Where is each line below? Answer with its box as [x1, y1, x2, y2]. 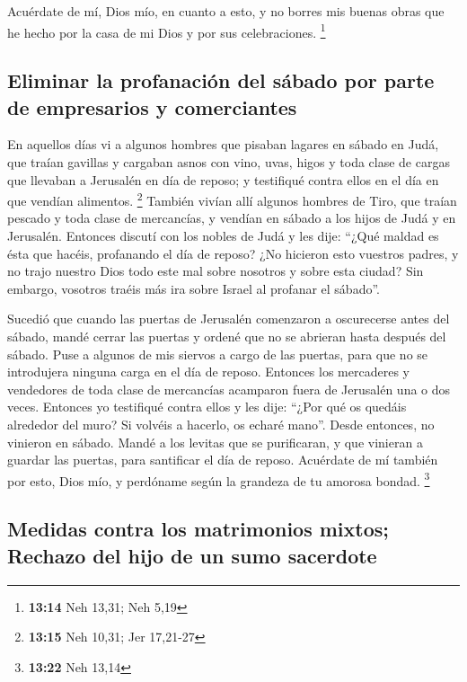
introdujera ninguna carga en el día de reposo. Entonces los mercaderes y [7, 362, 410, 381]
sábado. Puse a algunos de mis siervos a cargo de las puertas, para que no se [7, 344, 428, 363]
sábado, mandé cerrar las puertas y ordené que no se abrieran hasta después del [7, 327, 446, 346]
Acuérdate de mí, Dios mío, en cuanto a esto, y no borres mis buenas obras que [7, 2, 445, 20]
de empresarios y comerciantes [7, 93, 297, 120]
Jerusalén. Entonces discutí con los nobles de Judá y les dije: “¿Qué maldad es [7, 226, 439, 245]
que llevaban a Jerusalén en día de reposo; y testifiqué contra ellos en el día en [7, 170, 439, 189]
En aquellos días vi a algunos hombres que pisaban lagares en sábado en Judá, [7, 135, 439, 154]
